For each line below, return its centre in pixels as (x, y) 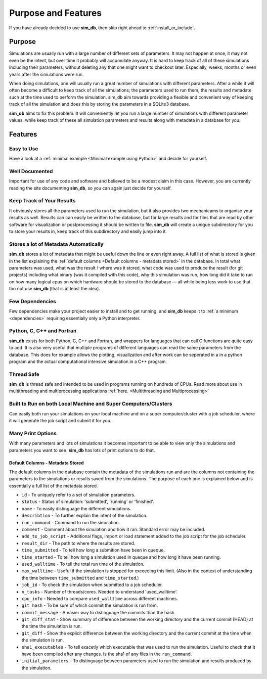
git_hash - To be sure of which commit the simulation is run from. (90, 605)
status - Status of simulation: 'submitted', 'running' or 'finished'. (88, 501)
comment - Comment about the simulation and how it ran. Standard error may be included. (113, 530)
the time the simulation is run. (51, 626)
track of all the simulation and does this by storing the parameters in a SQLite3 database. (100, 104)
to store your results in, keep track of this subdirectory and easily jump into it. (88, 231)
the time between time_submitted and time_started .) (80, 578)
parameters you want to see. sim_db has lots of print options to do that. (82, 450)
